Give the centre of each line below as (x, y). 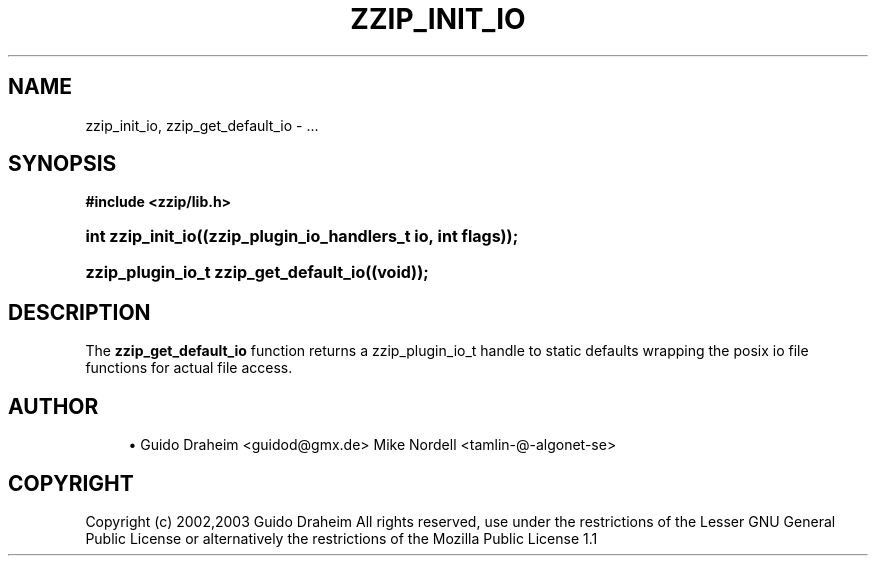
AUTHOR (53, 406)
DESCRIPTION (79, 312)
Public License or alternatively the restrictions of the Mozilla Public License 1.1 (341, 538)
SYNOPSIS (62, 164)
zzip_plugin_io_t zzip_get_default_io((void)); (257, 272)
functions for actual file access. (189, 368)
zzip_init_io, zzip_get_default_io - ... (202, 125)
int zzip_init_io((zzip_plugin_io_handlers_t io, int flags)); (302, 236)
